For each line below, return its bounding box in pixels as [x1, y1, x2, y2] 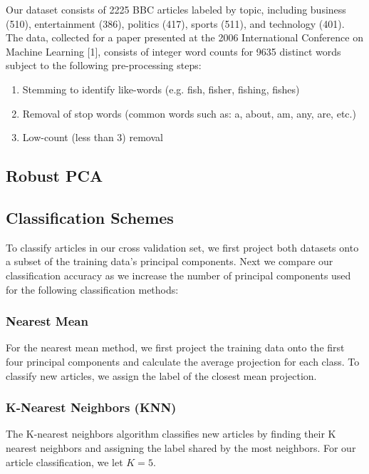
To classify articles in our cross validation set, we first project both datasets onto [6, 239, 359, 254]
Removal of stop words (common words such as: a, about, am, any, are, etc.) [22, 105, 356, 120]
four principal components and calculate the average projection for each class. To [6, 354, 360, 369]
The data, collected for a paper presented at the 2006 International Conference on [6, 30, 363, 45]
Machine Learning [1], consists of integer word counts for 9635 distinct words [6, 43, 341, 58]
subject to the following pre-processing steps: [6, 58, 202, 73]
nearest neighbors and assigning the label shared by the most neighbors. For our [6, 440, 356, 455]
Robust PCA [6, 165, 103, 187]
